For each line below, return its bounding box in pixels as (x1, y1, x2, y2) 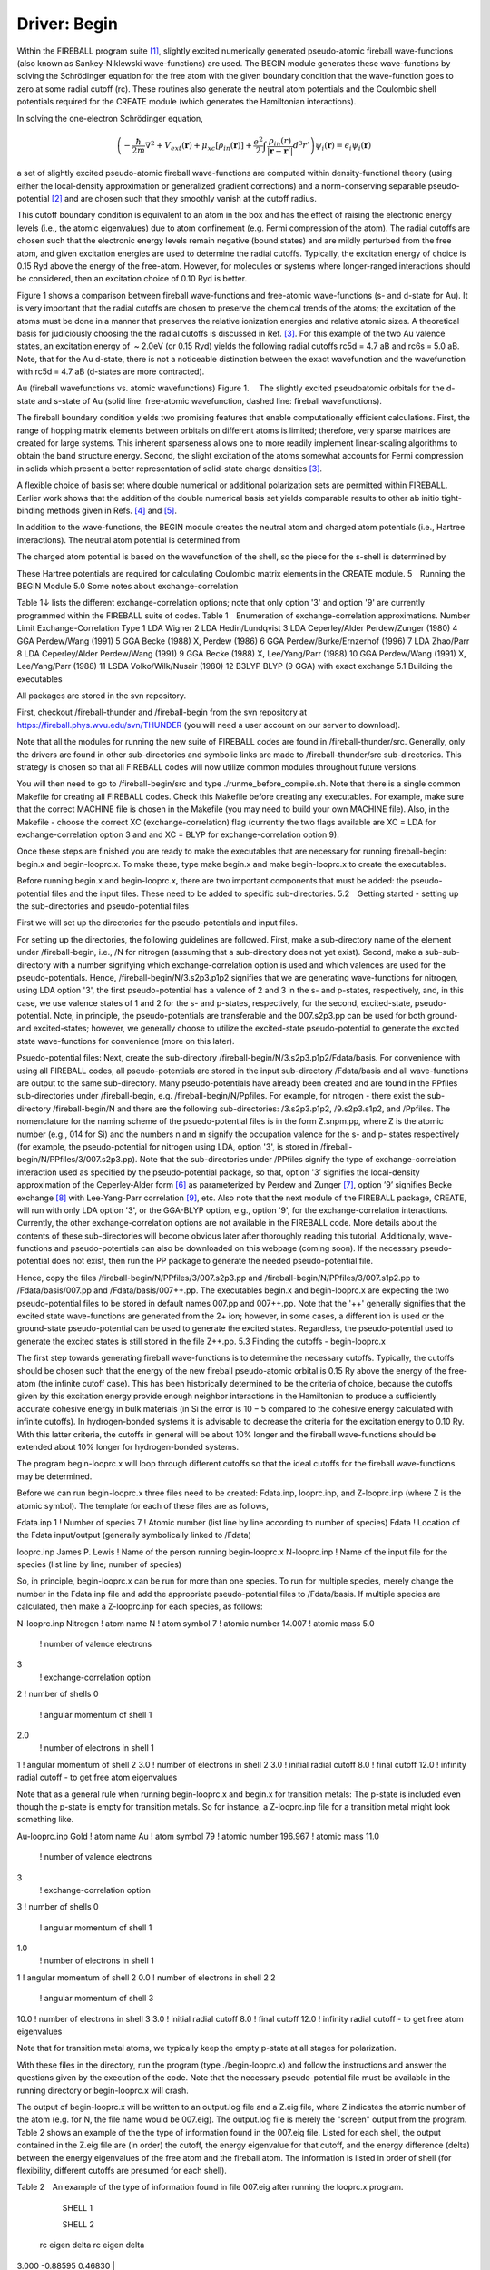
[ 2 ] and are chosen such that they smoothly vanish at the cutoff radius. (51, 193, 317, 204)
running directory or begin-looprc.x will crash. (16, 2085, 190, 2096)
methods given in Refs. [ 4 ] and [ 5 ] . (46, 505, 177, 516)
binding (16, 505, 45, 516)
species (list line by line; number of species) (16, 1559, 181, 1570)
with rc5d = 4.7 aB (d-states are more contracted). (16, 366, 205, 377)
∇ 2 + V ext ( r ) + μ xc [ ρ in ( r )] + (145, 139, 253, 153)
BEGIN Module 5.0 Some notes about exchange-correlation (16, 580, 239, 591)
